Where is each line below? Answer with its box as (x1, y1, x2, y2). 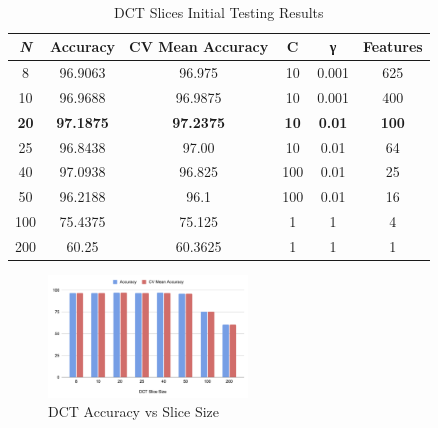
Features (363, 36, 423, 57)
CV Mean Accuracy (129, 36, 269, 57)
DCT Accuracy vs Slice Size (48, 401, 219, 422)
